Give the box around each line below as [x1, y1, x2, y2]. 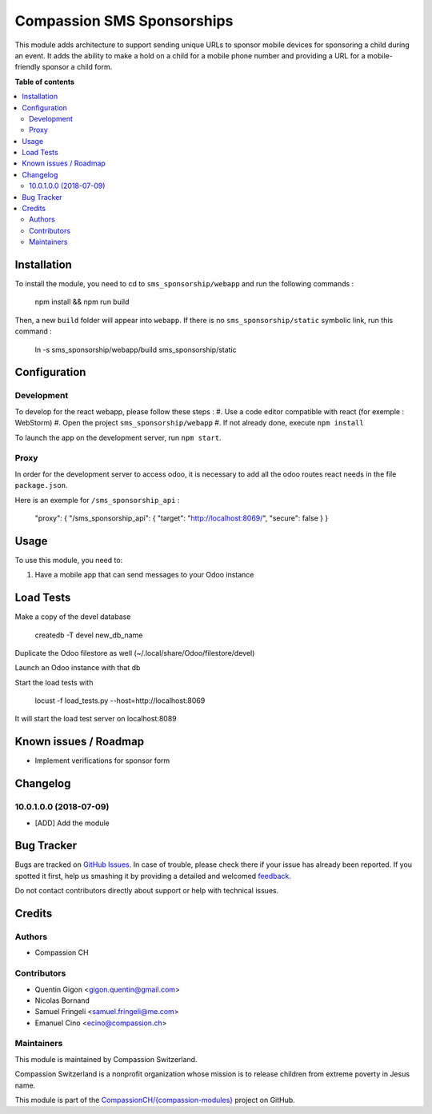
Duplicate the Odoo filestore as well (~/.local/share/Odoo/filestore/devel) [14, 648, 255, 657]
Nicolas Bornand [34, 996, 90, 1005]
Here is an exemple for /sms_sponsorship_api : [14, 495, 180, 505]
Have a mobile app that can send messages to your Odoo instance [34, 570, 254, 580]
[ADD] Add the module [34, 818, 110, 828]
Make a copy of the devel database [14, 612, 131, 621]
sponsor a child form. [42, 62, 113, 72]
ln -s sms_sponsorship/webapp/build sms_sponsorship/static [34, 345, 238, 354]
